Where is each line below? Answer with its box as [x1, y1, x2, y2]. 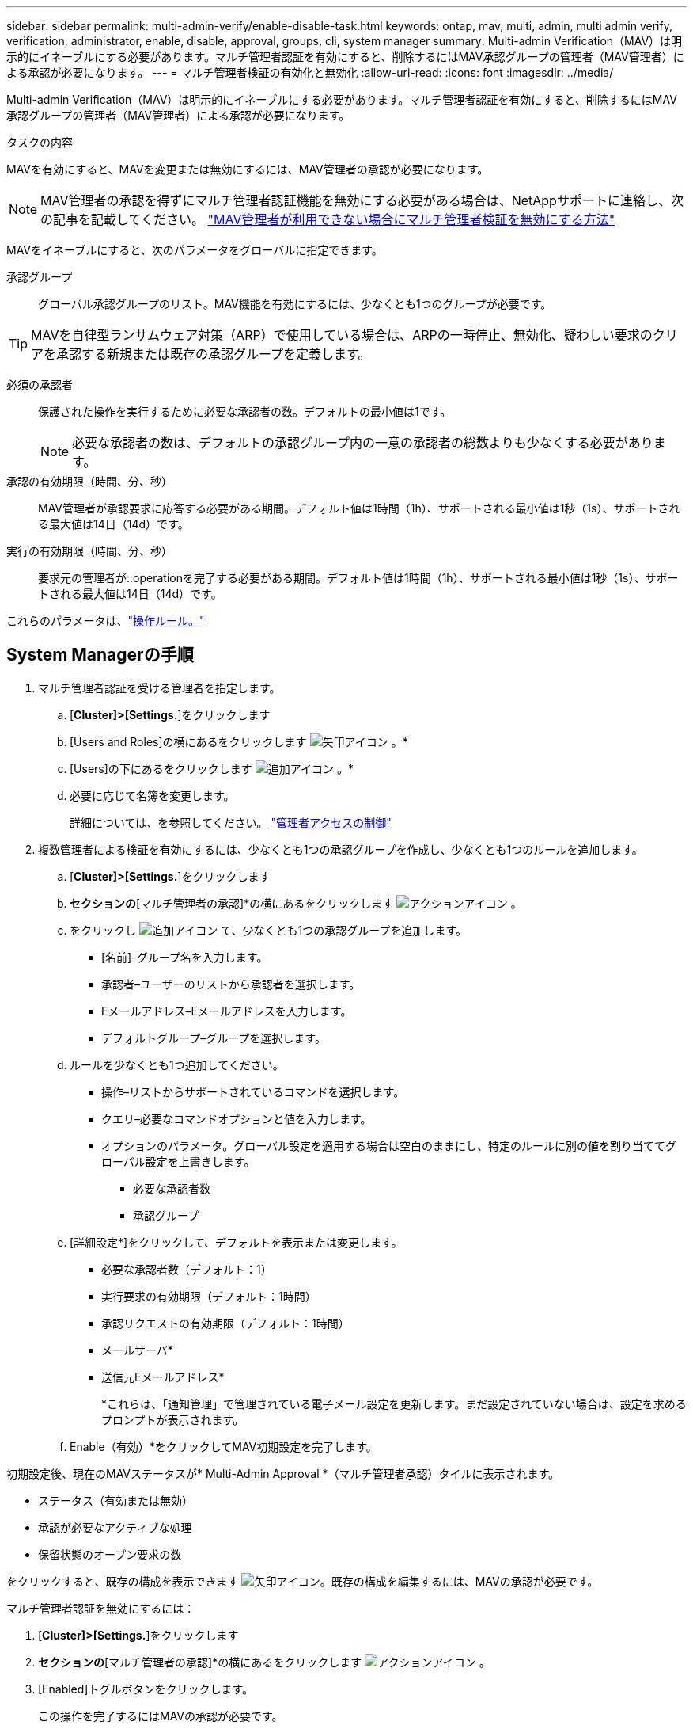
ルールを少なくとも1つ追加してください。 [70, 1057, 284, 1072]
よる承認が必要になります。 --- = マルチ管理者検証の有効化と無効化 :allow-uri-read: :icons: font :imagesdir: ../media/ [6, 66, 614, 79]
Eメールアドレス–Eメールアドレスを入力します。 [101, 1004, 352, 1018]
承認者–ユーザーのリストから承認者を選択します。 [101, 977, 361, 991]
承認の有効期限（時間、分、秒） [6, 474, 172, 488]
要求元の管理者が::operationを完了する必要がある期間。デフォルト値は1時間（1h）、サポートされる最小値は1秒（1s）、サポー [38, 571, 679, 585]
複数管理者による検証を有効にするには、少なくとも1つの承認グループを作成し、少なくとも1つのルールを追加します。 [38, 842, 643, 856]
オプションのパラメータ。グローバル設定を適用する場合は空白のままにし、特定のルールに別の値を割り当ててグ [101, 1138, 677, 1152]
